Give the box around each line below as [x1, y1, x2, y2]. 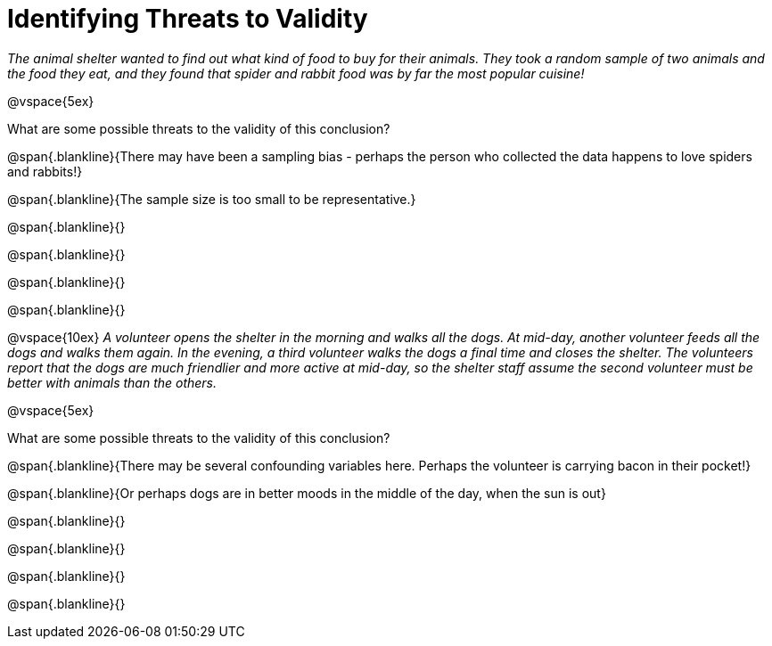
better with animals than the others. [7, 374, 218, 390]
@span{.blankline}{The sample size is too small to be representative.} [7, 191, 416, 207]
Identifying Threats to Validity [7, 4, 368, 34]
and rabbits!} [7, 163, 83, 179]
